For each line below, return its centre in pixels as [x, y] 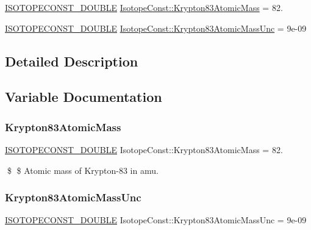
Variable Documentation [84, 97]
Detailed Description [72, 61]
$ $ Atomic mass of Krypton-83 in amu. [83, 170]
